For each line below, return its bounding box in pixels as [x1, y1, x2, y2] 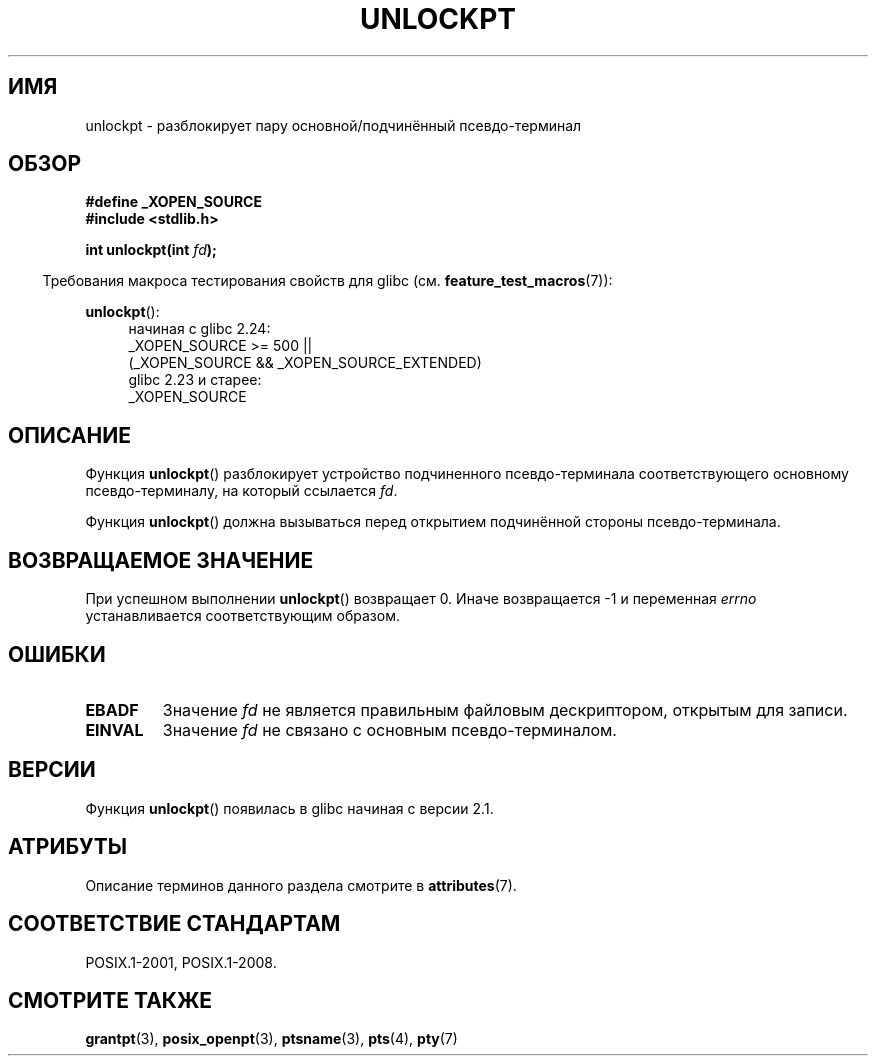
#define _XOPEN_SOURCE [85, 193, 262, 211]
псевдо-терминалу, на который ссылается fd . [85, 482, 398, 500]
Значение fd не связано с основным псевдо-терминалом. [162, 719, 617, 740]
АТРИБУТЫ [8, 834, 128, 860]
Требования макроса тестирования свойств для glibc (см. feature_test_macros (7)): [42, 272, 613, 290]
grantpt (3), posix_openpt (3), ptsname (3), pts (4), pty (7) [85, 1030, 458, 1048]
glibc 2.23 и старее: [128, 371, 262, 389]
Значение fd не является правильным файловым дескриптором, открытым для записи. [162, 699, 848, 720]
